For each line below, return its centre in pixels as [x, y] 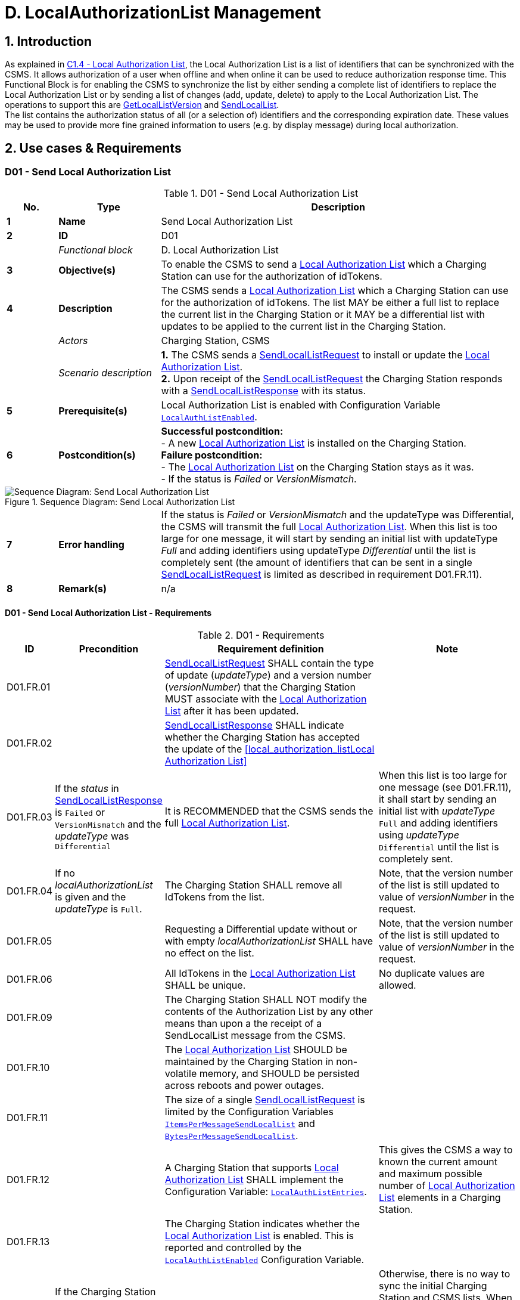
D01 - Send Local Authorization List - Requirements [108, 613]
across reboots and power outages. [244, 1085]
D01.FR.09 [29, 1017]
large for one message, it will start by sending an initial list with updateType [329, 539]
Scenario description [105, 373]
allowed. [398, 985]
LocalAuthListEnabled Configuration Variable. [264, 1259]
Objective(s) [87, 270]
